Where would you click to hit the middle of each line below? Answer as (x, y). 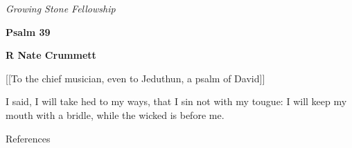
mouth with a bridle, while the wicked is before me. (115, 114)
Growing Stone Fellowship (61, 8)
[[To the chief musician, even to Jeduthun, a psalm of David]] (135, 78)
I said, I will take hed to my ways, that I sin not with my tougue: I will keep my (176, 101)
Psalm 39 (28, 31)
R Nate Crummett (51, 55)
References (28, 138)
